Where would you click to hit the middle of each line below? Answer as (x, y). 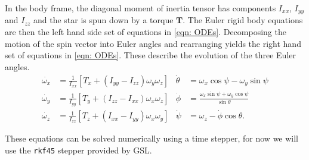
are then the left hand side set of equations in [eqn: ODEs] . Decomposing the (146, 32)
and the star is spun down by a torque (103, 20)
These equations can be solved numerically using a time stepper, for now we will (152, 138)
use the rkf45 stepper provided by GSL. (78, 150)
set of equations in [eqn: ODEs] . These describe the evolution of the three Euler (150, 55)
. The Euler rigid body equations (243, 20)
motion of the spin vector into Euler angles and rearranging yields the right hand (153, 43)
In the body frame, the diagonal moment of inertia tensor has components (140, 8)
